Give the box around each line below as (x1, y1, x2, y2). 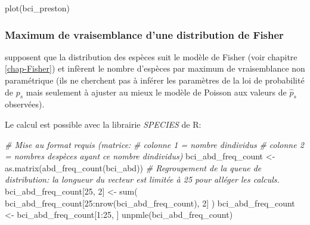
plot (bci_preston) (5, 2, 70, 14)
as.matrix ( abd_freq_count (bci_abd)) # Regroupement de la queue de (5, 161, 262, 174)
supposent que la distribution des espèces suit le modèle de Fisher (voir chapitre (5, 50, 297, 63)
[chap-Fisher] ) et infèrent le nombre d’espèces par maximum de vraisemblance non (5, 62, 305, 75)
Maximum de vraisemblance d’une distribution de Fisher (5, 27, 284, 42)
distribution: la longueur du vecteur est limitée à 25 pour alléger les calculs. (5, 173, 280, 186)
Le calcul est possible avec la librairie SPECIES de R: (5, 118, 201, 130)
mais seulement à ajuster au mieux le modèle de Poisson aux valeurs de (26, 85, 287, 98)
